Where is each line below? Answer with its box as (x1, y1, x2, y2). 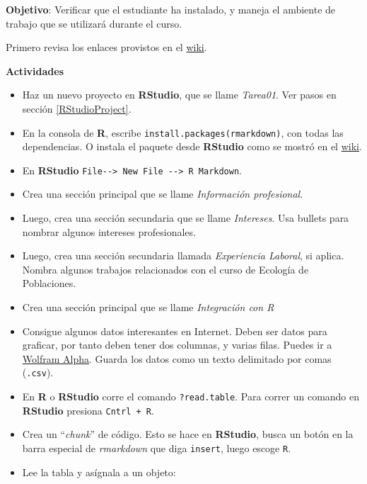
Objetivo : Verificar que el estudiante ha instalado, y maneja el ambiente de (6, 2, 336, 16)
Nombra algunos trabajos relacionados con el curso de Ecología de (22, 261, 309, 276)
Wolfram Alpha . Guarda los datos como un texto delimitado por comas (22, 351, 332, 366)
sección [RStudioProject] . (22, 101, 132, 116)
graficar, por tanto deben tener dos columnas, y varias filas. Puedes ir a (22, 337, 332, 352)
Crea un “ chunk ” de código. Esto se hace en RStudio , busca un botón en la (22, 427, 354, 441)
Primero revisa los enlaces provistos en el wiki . (6, 40, 207, 55)
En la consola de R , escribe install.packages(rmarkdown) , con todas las (22, 125, 344, 140)
